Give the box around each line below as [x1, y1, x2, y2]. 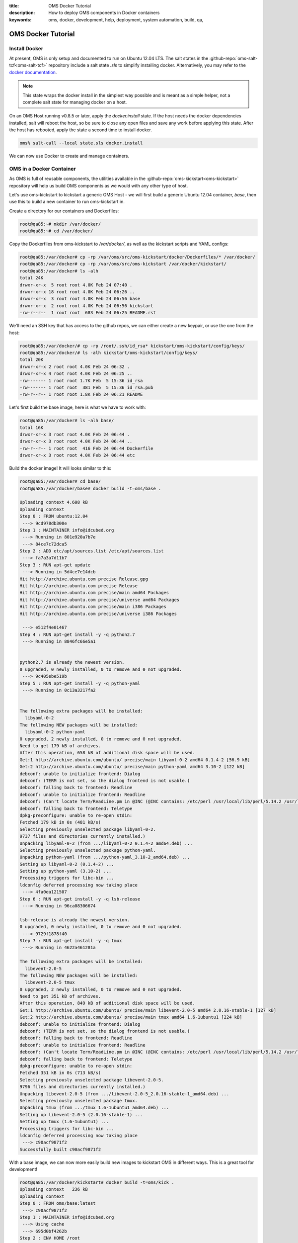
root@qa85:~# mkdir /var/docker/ [19, 221, 101, 227]
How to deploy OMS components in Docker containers [48, 10, 160, 16]
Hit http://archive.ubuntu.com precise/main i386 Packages [19, 604, 166, 610]
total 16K [19, 425, 44, 430]
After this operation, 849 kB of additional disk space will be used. [19, 1000, 196, 1006]
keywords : [9, 16, 32, 22]
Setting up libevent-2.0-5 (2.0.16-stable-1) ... [19, 1112, 143, 1117]
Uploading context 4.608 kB [19, 500, 88, 505]
